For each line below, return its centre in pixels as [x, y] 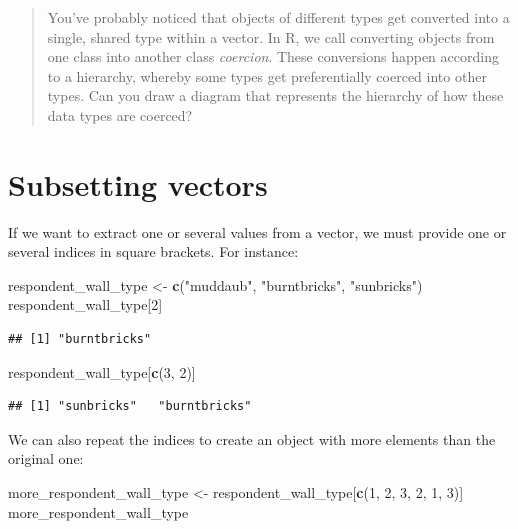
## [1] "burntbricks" [80, 339]
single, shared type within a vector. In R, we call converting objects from [271, 36]
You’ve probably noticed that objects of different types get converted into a [278, 17]
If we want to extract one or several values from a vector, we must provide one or [257, 231]
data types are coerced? [120, 114]
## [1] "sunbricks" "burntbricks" [130, 406]
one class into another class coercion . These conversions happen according [273, 56]
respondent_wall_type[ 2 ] [85, 304]
